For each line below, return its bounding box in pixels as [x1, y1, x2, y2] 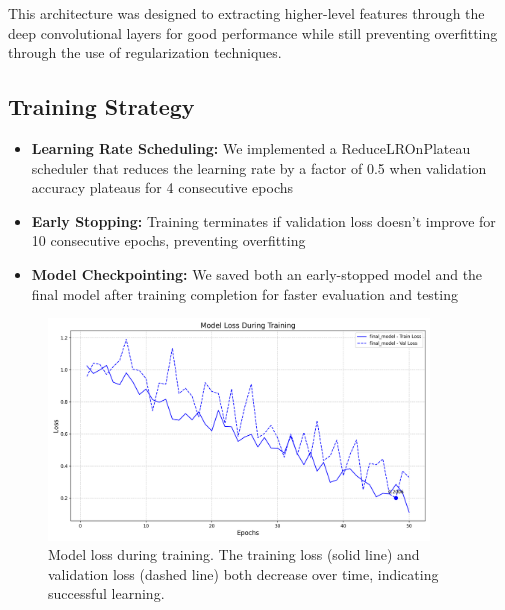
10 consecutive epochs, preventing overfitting [31, 230, 306, 251]
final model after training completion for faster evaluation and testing [31, 283, 458, 304]
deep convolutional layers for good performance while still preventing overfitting [8, 22, 498, 43]
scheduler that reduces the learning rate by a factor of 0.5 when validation [31, 157, 487, 178]
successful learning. [48, 583, 165, 604]
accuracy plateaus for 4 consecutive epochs [31, 177, 294, 198]
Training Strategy [8, 91, 195, 122]
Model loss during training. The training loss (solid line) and [48, 544, 420, 565]
